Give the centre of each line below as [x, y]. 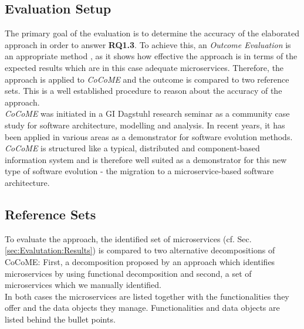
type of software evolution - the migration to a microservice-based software [139, 171]
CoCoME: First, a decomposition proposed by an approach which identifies [140, 261]
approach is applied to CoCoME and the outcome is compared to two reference [147, 79]
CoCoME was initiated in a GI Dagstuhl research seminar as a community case [147, 113]
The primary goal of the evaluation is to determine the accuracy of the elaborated [152, 33]
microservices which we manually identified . [83, 285]
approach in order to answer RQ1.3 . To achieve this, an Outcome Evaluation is [148, 44]
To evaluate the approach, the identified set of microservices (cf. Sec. [128, 238]
